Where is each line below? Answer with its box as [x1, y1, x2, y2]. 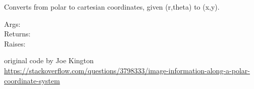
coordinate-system [4, 75, 60, 85]
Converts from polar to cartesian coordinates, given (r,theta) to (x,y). [4, 2, 220, 12]
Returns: [4, 28, 31, 39]
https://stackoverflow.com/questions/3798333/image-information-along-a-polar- [4, 65, 250, 75]
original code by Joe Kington [4, 55, 94, 66]
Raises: [4, 38, 26, 49]
